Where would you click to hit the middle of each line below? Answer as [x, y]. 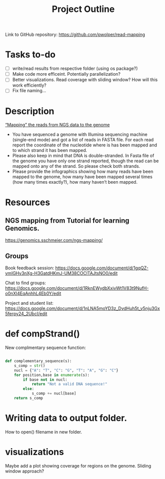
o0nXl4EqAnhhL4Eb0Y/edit [33, 294]
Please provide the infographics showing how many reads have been [83, 172]
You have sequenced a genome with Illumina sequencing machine [80, 134]
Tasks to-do [30, 55]
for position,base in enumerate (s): [52, 375]
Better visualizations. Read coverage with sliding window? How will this [85, 80]
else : [29, 389]
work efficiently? [29, 85]
